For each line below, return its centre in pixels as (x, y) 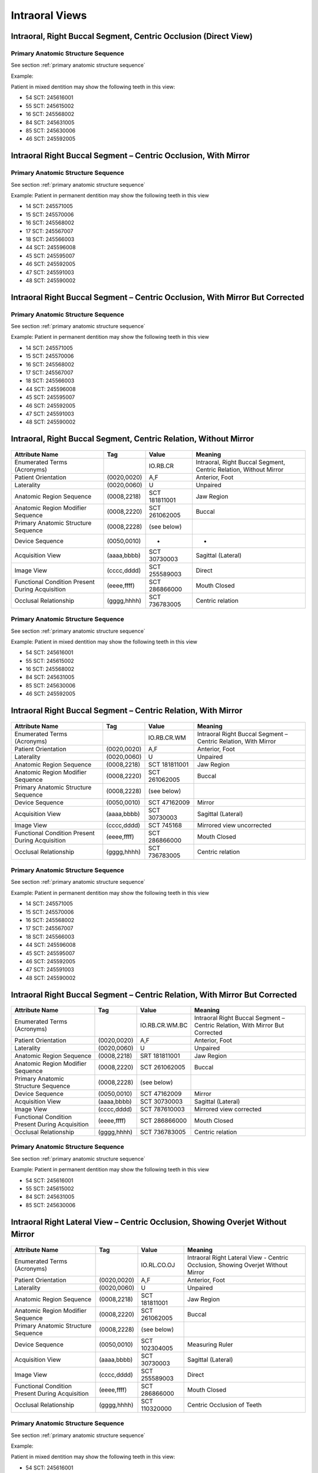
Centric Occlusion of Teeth (225, 1405)
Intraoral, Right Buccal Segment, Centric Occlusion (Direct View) (132, 36)
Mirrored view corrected (228, 1109)
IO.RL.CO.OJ (158, 1265)
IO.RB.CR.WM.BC (164, 1025)
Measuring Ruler (210, 1345)
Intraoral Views (49, 15)
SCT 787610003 (162, 1109)
